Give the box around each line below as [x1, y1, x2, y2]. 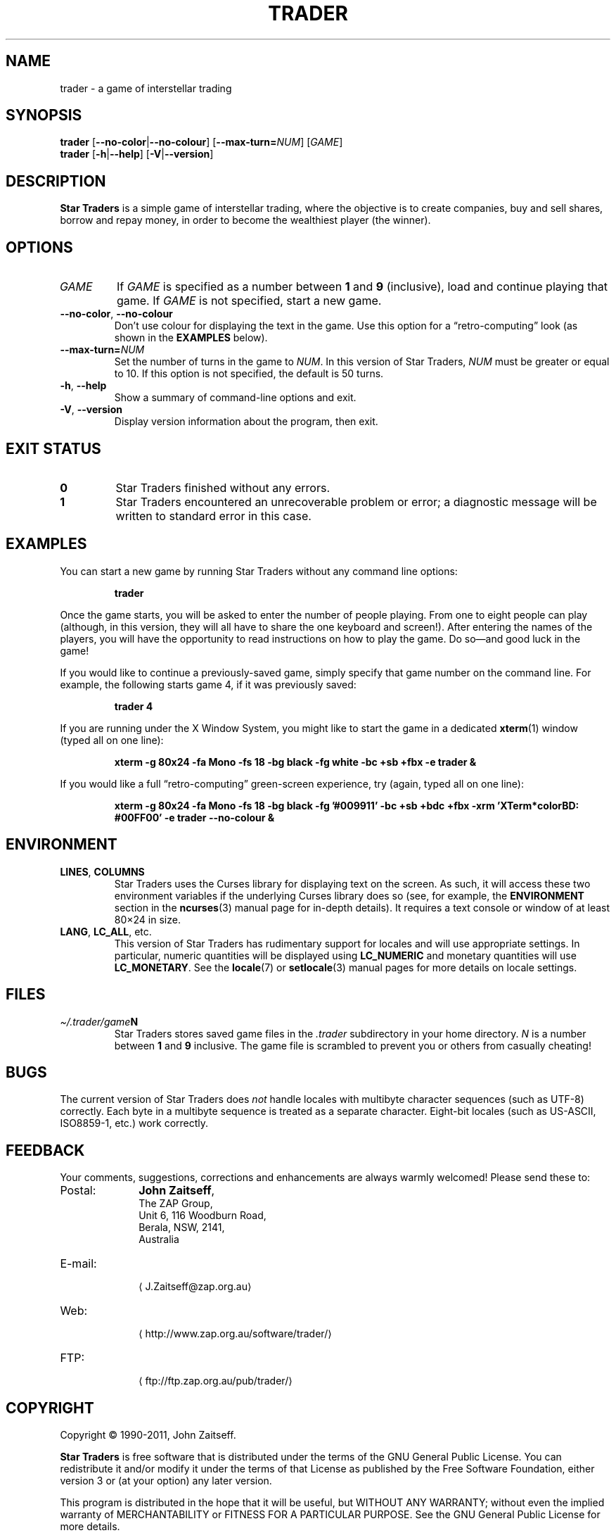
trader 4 [114, 700, 153, 712]
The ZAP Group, [139, 1197, 213, 1210]
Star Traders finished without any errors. [115, 480, 330, 495]
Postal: [60, 1183, 96, 1198]
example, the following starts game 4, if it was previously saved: [60, 678, 357, 690]
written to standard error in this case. [115, 508, 312, 523]
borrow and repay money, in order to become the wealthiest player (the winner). [60, 214, 431, 227]
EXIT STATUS [6, 439, 101, 458]
